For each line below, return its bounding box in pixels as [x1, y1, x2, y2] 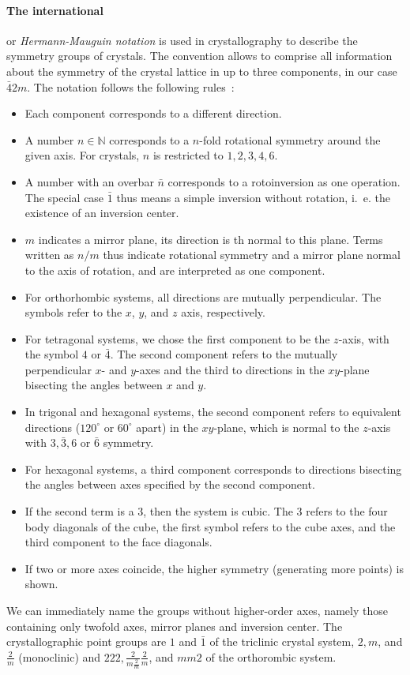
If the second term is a [24, 503, 134, 519]
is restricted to [152, 147, 224, 163]
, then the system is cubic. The [143, 503, 293, 519]
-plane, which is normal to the [213, 418, 359, 435]
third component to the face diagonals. [24, 534, 213, 550]
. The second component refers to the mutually [110, 346, 338, 362]
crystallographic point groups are [6, 633, 167, 650]
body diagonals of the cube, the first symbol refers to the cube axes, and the [24, 518, 396, 534]
